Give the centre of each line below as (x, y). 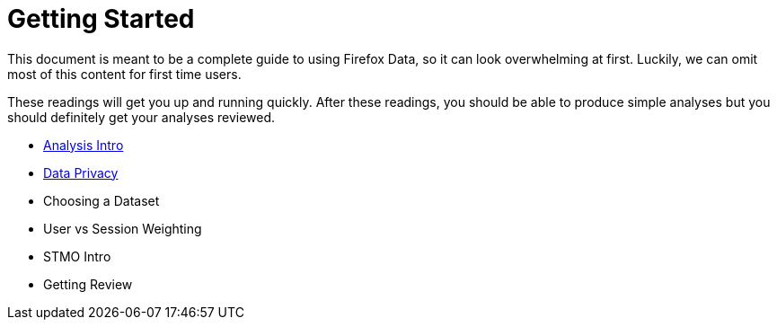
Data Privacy (81, 172)
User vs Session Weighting (123, 228)
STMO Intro (77, 256)
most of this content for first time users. (124, 74)
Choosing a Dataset (102, 200)
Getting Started (101, 19)
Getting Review (88, 284)
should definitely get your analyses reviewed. (141, 117)
